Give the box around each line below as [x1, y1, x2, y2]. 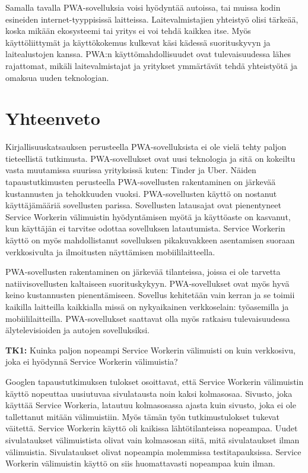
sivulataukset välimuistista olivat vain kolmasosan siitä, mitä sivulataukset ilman [5, 433, 300, 446]
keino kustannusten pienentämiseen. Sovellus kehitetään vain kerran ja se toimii [5, 289, 295, 301]
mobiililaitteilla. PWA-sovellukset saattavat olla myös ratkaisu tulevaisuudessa [5, 312, 290, 324]
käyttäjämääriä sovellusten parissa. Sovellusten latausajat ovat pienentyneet [5, 199, 281, 211]
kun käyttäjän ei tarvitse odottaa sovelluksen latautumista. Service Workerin [5, 222, 285, 234]
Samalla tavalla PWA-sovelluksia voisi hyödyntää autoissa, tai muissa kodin [5, 1, 281, 13]
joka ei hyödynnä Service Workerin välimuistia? [5, 355, 178, 368]
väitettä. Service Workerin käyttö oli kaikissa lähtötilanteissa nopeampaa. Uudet [5, 422, 298, 434]
